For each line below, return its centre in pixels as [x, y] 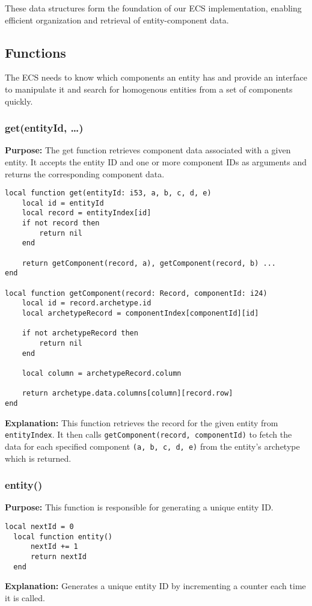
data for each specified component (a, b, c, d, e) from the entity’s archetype [152, 446]
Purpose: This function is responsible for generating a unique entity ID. [139, 507]
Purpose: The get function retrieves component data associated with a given [148, 150]
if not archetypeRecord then [80, 333]
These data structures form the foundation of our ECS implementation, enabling [153, 8]
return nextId [59, 556]
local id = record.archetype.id [87, 303]
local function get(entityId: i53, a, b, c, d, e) [108, 193]
